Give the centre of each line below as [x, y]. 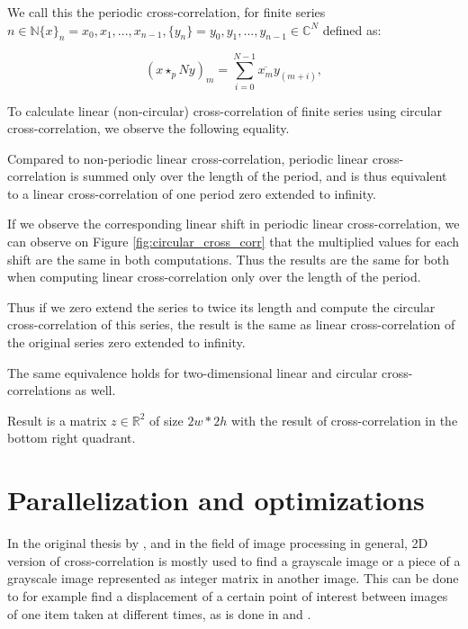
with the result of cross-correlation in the [344, 420]
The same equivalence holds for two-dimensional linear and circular [193, 372]
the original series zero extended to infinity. [126, 342]
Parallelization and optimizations [216, 500]
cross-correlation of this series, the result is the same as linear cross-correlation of [231, 324]
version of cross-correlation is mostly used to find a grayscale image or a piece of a [234, 560]
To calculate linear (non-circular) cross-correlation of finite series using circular [225, 110]
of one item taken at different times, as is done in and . [159, 613]
